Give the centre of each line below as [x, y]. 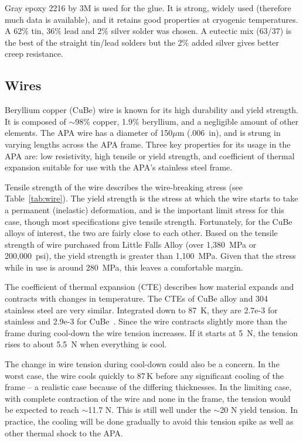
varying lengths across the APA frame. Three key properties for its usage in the [148, 144]
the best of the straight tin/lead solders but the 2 [93, 42]
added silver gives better [235, 42]
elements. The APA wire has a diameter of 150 [89, 133]
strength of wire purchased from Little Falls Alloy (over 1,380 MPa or [131, 244]
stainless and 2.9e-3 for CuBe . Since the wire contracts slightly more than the [146, 321]
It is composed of [35, 121]
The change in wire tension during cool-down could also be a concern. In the [142, 364]
